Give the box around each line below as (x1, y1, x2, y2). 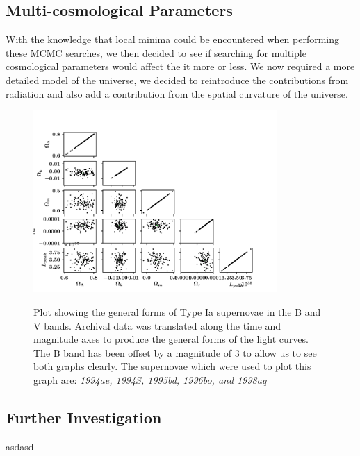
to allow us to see (243, 345, 317, 360)
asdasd (6, 439, 34, 453)
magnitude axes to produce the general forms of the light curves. (33, 332, 309, 346)
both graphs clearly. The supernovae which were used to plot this (33, 359, 311, 373)
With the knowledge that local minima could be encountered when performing (6, 32, 340, 47)
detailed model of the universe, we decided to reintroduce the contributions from (6, 72, 349, 87)
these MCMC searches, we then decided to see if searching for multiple (6, 45, 306, 60)
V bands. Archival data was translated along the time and (33, 318, 281, 332)
